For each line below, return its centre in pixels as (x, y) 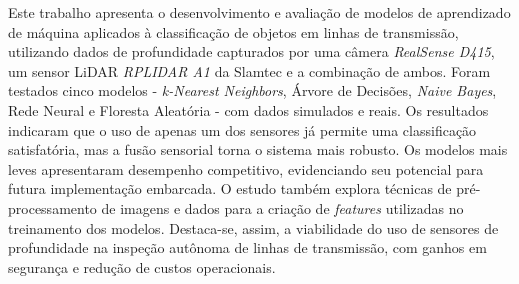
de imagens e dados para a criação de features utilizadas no (282, 207)
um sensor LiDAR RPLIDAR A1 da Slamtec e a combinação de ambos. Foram (249, 70)
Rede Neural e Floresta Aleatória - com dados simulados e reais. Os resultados (248, 109)
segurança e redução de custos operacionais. (142, 266)
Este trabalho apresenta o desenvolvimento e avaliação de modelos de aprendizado (259, 12)
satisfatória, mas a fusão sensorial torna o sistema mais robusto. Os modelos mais (258, 149)
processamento (52, 207)
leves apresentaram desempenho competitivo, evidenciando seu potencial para (246, 168)
